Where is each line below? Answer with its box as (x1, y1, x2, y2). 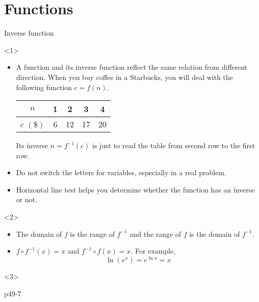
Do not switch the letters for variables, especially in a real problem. (16, 167, 226, 178)
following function (16, 81, 72, 92)
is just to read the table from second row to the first (92, 140, 255, 151)
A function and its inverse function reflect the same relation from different (16, 62, 248, 72)
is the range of (70, 228, 115, 239)
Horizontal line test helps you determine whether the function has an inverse (16, 184, 255, 195)
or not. (16, 194, 38, 205)
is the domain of (189, 228, 240, 239)
